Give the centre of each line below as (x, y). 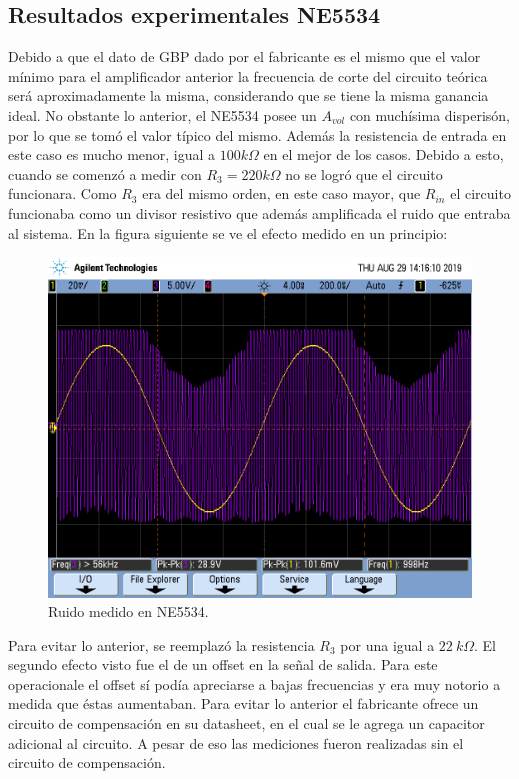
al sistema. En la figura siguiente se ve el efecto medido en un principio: (228, 232)
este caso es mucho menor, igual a (112, 154)
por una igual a (387, 644)
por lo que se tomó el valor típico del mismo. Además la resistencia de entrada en (257, 134)
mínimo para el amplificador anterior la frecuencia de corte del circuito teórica (248, 75)
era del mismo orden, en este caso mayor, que (281, 193)
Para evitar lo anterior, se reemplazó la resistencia (161, 644)
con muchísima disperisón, (429, 114)
